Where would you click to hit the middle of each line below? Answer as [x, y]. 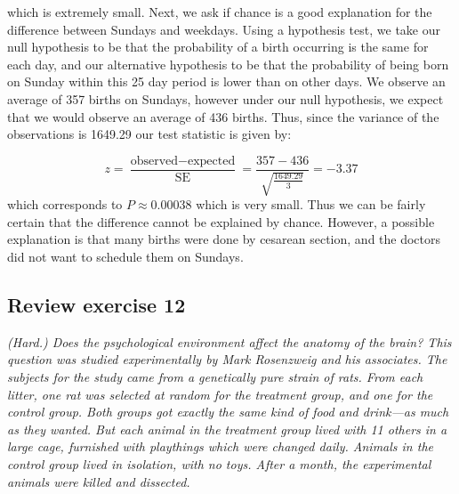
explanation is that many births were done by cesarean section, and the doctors [224, 239]
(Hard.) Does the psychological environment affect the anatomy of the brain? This [229, 341]
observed [154, 161]
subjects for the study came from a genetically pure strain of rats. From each [215, 376]
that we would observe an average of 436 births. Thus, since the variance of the [223, 116]
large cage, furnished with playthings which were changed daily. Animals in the [220, 446]
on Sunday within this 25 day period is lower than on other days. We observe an [226, 81]
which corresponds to [65, 204]
